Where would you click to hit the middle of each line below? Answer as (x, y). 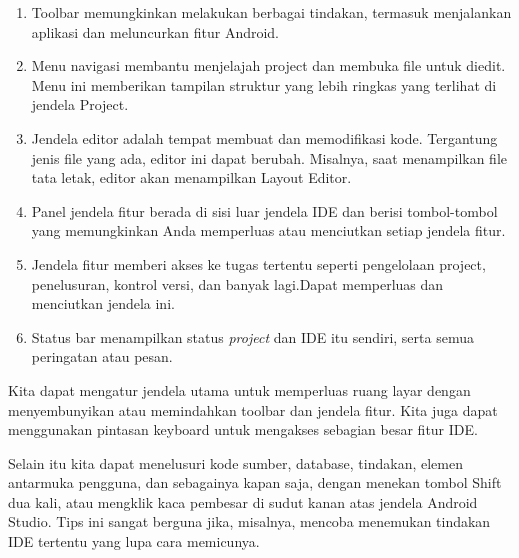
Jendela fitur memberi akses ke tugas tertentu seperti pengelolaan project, (258, 263)
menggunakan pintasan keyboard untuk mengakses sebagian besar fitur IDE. (243, 429)
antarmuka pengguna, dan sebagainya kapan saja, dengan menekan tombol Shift (255, 482)
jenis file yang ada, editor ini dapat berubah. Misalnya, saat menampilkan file (269, 157)
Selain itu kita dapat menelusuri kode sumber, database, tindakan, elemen (235, 462)
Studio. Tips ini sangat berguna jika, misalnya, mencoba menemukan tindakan (249, 521)
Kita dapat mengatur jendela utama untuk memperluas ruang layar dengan (239, 389)
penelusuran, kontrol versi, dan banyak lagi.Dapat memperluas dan (237, 283)
